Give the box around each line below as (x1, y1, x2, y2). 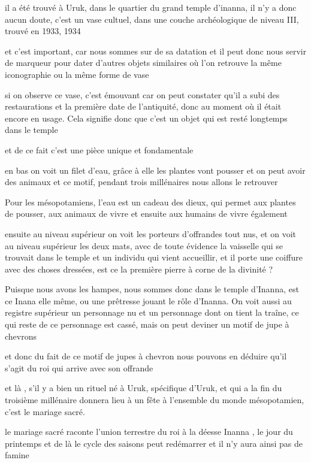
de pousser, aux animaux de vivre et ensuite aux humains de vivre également (5, 207, 288, 220)
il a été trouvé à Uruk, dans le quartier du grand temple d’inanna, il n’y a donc (5, 1, 297, 13)
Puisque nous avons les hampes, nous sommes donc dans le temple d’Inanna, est (5, 283, 299, 295)
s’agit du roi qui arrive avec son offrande (5, 361, 153, 374)
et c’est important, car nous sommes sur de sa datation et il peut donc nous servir (5, 44, 307, 57)
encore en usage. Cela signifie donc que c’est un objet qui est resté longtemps (5, 111, 288, 124)
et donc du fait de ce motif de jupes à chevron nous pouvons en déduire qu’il (5, 350, 287, 362)
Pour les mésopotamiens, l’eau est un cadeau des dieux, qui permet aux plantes (5, 195, 296, 208)
